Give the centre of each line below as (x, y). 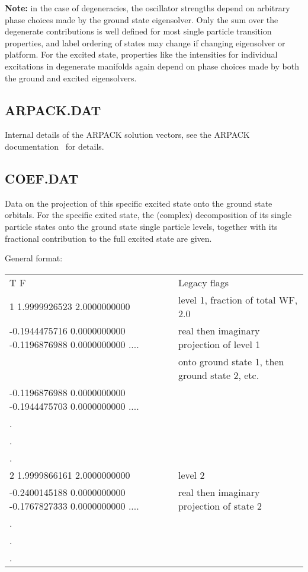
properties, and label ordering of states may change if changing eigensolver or (145, 42)
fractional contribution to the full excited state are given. (108, 238)
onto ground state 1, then (231, 361)
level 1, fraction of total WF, (238, 299)
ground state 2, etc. (219, 375)
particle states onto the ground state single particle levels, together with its (141, 226)
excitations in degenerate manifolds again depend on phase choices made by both (152, 66)
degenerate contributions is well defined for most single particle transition (138, 31)
